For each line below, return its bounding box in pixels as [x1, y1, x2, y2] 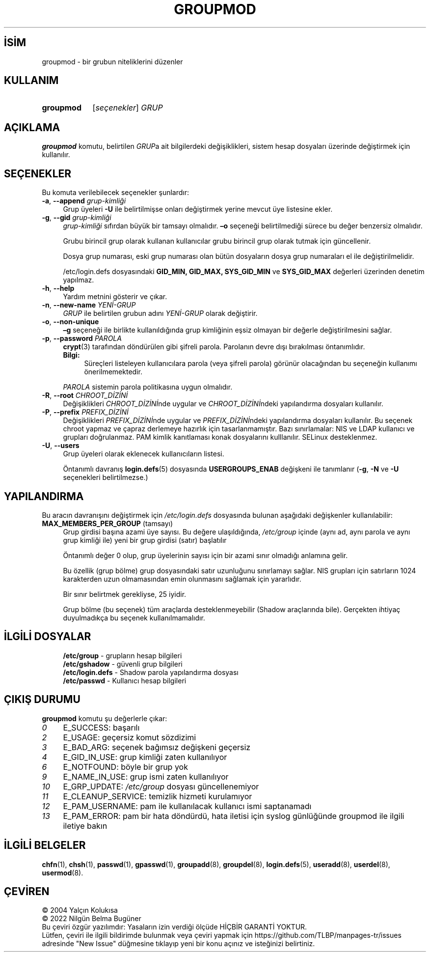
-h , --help [42, 284, 75, 293]
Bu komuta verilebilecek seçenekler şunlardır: [42, 188, 189, 197]
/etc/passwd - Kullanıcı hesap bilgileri [63, 676, 187, 685]
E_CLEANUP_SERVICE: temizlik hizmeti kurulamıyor [63, 791, 252, 801]
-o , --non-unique [42, 317, 99, 326]
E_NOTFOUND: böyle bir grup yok [63, 761, 188, 772]
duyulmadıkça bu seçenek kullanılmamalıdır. [63, 613, 205, 622]
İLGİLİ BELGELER [4, 839, 86, 852]
